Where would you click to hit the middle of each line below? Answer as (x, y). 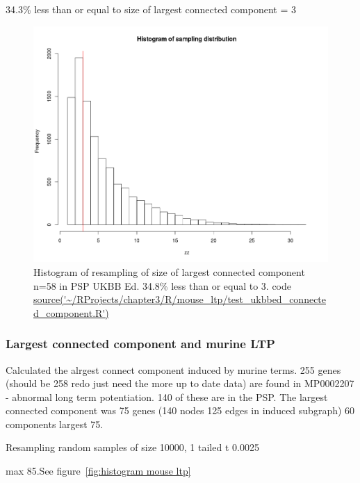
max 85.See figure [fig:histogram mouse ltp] (98, 471)
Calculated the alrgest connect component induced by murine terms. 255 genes (173, 369)
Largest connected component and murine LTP (140, 344)
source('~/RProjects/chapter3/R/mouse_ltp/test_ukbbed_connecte (180, 299)
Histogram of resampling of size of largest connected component (169, 271)
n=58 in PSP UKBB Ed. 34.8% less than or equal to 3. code (162, 285)
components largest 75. (55, 424)
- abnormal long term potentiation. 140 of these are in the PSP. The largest (167, 396)
